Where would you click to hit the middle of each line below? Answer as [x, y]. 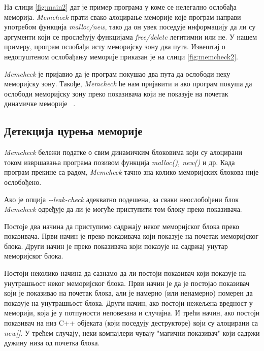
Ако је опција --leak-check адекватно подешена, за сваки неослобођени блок [122, 199]
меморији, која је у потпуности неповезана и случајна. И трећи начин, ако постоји [132, 313]
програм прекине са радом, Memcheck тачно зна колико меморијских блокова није [131, 172]
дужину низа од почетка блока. [52, 343]
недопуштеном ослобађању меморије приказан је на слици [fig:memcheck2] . [121, 56]
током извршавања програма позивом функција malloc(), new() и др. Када [120, 162]
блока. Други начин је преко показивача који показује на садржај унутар [116, 246]
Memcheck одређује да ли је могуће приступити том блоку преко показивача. [123, 209]
